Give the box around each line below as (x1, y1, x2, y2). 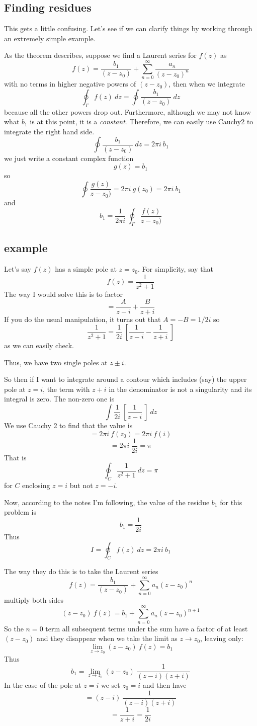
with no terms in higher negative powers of (4, 78, 136, 89)
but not (69, 480, 93, 491)
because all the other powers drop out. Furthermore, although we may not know (4, 106, 251, 117)
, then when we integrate (168, 78, 245, 89)
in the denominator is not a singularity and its (109, 383, 252, 394)
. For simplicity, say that (137, 264, 213, 274)
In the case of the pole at (4, 680, 81, 690)
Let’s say (4, 264, 31, 274)
